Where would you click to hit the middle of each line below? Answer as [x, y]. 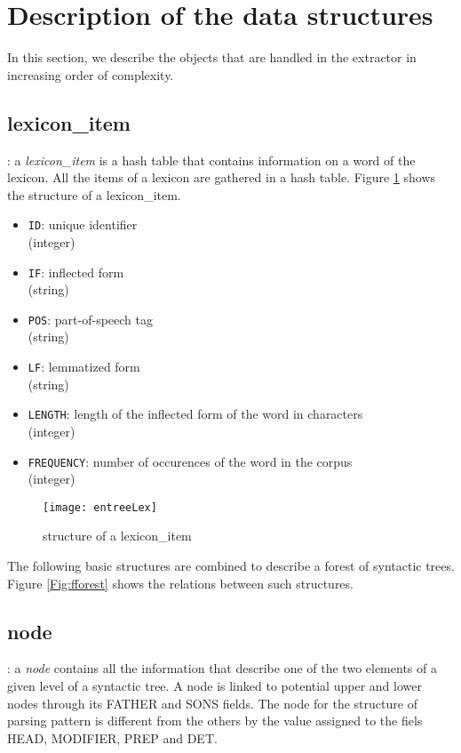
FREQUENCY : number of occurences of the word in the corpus [190, 461]
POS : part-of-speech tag [91, 319]
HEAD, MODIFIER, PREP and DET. [112, 737]
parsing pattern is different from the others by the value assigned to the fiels [215, 721]
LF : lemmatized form [84, 367]
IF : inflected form [76, 272]
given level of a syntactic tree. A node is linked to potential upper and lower [215, 686]
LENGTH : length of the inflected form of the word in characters [195, 414]
